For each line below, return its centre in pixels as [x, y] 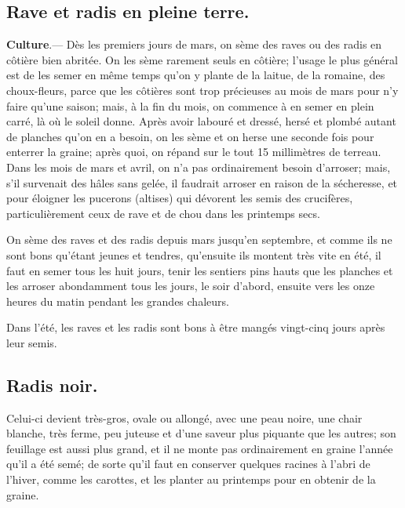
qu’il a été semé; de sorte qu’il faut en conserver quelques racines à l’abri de [188, 464]
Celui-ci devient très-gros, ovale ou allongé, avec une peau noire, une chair [184, 417]
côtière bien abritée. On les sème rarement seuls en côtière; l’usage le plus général [202, 59]
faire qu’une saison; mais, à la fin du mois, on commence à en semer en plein [190, 105]
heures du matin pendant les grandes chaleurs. [118, 301]
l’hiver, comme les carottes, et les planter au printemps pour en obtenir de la [191, 479]
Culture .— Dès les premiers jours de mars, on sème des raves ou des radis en [194, 44]
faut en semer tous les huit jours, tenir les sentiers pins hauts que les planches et [200, 270]
